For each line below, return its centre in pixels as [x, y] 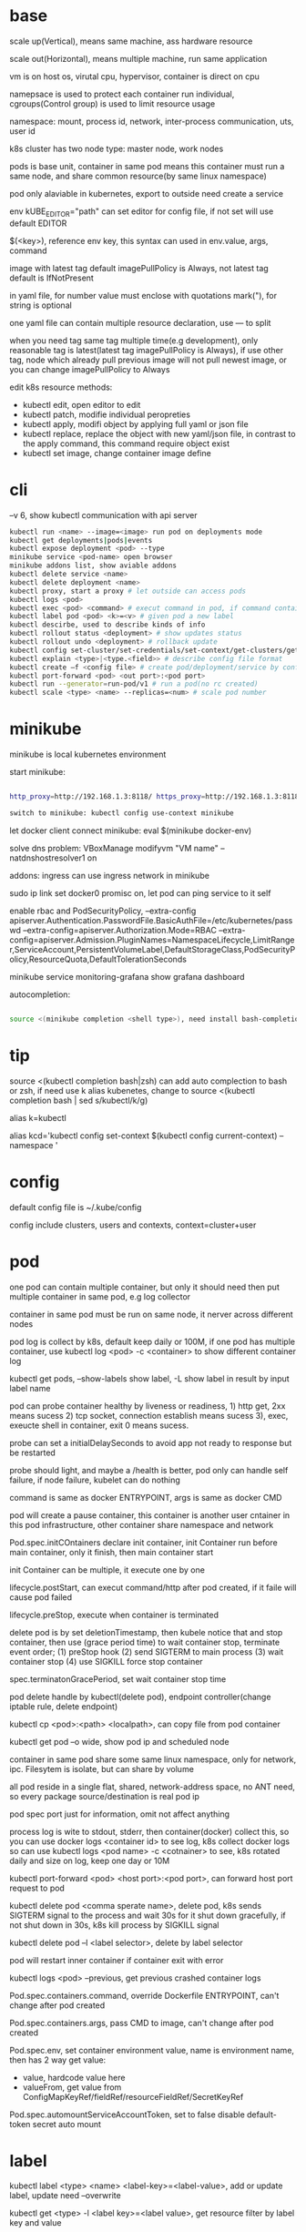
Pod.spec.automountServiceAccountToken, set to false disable [127, 2115]
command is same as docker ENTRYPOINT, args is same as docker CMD [146, 1497]
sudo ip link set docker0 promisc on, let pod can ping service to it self [140, 892]
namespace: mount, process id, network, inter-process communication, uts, [152, 121]
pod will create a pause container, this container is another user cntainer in [150, 1515]
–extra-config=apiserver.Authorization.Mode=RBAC [119, 930]
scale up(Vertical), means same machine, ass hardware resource [131, 41]
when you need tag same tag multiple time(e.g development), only [134, 340]
